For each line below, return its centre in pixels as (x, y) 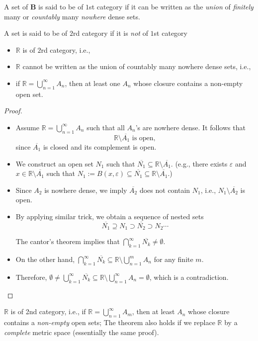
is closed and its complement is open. (100, 146)
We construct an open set (54, 163)
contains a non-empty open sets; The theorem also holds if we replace (110, 322)
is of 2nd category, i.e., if (48, 311)
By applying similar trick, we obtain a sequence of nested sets (110, 216)
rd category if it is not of (111, 33)
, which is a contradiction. (189, 277)
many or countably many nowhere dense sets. (72, 16)
